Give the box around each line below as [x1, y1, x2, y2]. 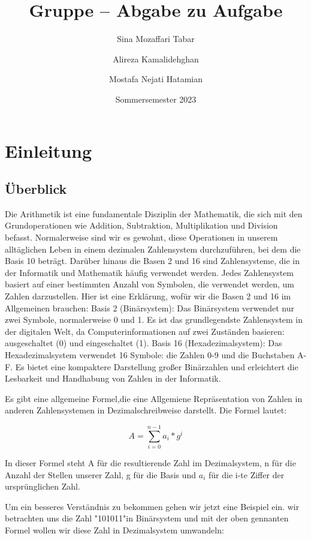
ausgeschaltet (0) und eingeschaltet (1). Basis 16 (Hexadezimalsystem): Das [5, 337, 282, 349]
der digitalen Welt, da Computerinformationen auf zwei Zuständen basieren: [5, 325, 285, 337]
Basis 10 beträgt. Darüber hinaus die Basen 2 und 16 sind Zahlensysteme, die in [5, 254, 300, 267]
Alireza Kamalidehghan [113, 52, 199, 65]
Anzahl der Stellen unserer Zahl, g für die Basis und [5, 468, 197, 481]
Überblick [5, 179, 67, 198]
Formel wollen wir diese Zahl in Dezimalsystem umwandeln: [5, 524, 224, 536]
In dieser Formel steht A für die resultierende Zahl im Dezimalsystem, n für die [5, 457, 296, 469]
